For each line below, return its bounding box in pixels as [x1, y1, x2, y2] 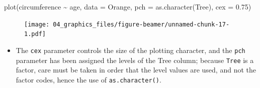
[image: [24, 20, 50, 28]
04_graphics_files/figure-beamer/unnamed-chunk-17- [53, 20, 230, 28]
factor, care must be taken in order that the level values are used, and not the [16, 64, 256, 75]
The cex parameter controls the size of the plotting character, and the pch [16, 44, 245, 55]
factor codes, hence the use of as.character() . [16, 74, 161, 84]
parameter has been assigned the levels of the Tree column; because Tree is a [16, 54, 254, 65]
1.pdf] [24, 30, 46, 38]
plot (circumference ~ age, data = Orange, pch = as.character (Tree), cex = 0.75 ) [4, 1, 251, 11]
